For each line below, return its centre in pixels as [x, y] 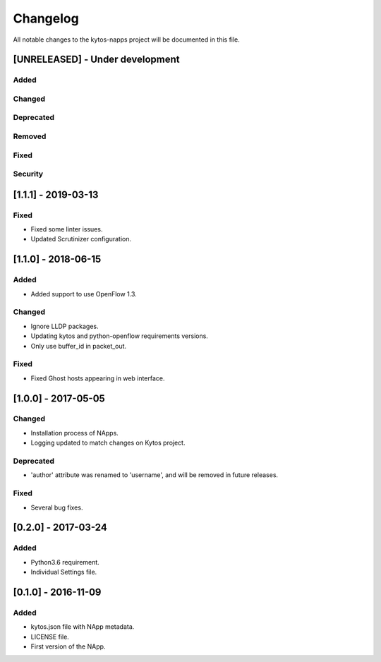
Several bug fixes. [57, 507]
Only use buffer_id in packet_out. [79, 346]
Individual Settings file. [64, 572]
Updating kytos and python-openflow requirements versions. [119, 336]
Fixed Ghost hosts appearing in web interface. [98, 378]
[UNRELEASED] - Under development [96, 60]
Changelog [46, 18]
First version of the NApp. [68, 646]
